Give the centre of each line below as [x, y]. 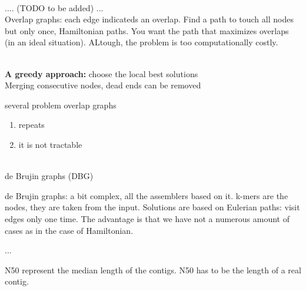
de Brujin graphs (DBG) [49, 176]
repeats [31, 125]
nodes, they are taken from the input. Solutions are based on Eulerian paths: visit [152, 207]
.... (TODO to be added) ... [54, 7]
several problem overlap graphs [61, 105]
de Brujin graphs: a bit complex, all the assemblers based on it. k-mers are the [147, 195]
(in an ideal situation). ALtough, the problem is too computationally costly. [142, 42]
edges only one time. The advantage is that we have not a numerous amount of [147, 218]
